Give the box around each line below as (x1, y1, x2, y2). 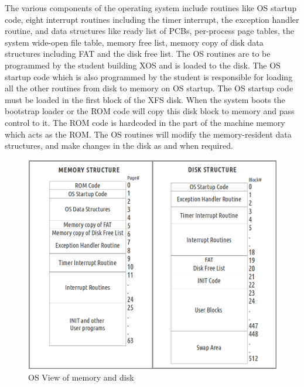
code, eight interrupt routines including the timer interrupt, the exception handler (5, 13, 299, 25)
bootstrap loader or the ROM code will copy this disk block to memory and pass (5, 105, 295, 117)
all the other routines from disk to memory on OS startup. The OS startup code (5, 82, 293, 94)
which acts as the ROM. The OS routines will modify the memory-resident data (5, 128, 292, 140)
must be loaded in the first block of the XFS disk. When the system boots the (5, 93, 285, 105)
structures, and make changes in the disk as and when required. (5, 139, 233, 152)
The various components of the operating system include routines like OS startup (5, 2, 297, 13)
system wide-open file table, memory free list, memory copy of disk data (5, 36, 264, 48)
